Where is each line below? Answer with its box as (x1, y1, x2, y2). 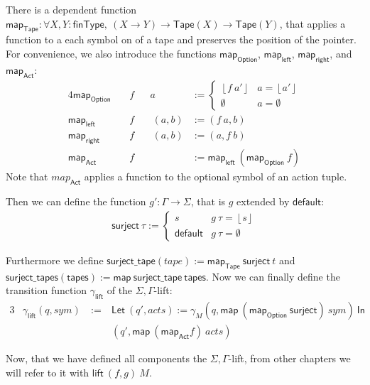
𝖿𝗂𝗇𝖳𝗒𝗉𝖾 (72, 19, 104, 30)
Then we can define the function (6, 194, 146, 209)
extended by (236, 194, 290, 209)
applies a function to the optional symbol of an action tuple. (84, 169, 347, 184)
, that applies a (279, 16, 346, 31)
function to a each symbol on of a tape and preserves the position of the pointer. (6, 32, 357, 47)
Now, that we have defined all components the (6, 350, 207, 365)
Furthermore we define (6, 252, 104, 267)
